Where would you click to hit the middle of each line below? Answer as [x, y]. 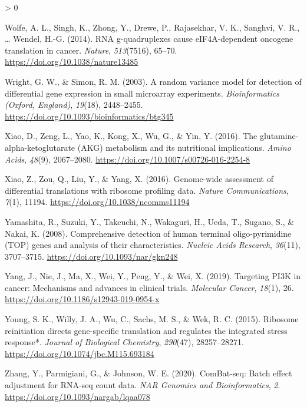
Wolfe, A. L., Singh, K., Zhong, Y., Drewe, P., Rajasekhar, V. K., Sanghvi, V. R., [152, 27]
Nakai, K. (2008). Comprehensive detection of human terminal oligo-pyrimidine [148, 233]
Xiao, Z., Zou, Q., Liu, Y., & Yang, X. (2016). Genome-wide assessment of [139, 179]
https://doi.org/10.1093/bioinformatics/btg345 [89, 116]
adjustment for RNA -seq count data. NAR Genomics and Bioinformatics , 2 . [143, 385]
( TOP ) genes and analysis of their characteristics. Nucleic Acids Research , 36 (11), [153, 245]
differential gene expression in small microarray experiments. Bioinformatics [142, 93]
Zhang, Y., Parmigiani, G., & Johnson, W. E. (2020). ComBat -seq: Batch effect [148, 373]
